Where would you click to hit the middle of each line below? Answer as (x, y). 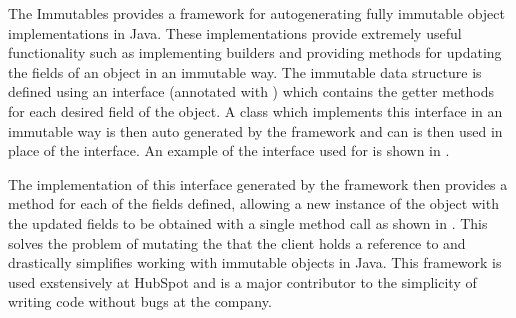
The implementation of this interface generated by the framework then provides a (258, 183)
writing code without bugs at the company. (140, 301)
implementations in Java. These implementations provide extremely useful (235, 32)
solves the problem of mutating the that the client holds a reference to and (237, 242)
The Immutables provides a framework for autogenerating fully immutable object (256, 13)
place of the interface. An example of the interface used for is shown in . (229, 150)
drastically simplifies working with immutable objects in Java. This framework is (255, 262)
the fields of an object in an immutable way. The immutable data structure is (245, 71)
